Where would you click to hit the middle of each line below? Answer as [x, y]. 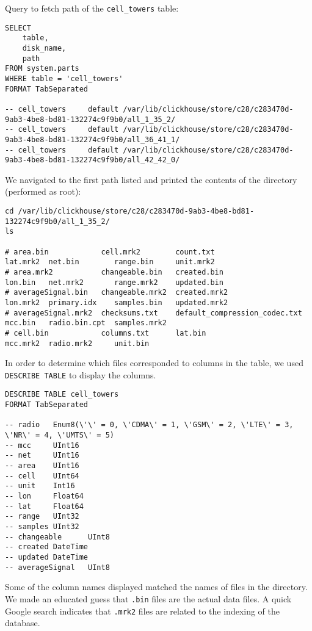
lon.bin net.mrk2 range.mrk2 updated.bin [114, 282]
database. [23, 623]
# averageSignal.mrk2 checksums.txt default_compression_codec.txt [154, 313]
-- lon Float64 [44, 496]
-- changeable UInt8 [57, 537]
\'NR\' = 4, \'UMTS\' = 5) [60, 435]
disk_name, [44, 48]
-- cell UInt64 [42, 476]
